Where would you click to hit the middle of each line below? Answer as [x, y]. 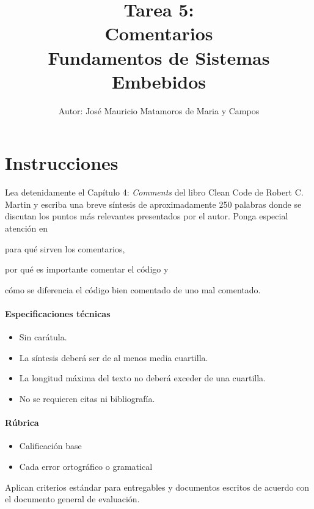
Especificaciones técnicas [58, 313]
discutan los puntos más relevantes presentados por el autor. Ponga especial [147, 216]
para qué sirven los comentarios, [65, 248]
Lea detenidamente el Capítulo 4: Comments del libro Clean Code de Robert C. [154, 192]
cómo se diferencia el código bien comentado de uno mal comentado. [133, 289]
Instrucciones [62, 163]
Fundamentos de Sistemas [159, 57]
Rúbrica [22, 423]
